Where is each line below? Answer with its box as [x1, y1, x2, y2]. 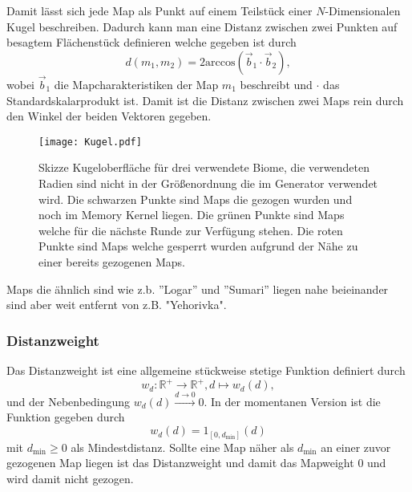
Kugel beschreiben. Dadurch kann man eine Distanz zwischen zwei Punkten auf [6, 18, 398, 35]
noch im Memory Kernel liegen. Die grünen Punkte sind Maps [38, 206, 345, 223]
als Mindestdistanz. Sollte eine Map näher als [71, 438, 294, 455]
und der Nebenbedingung [6, 392, 131, 409]
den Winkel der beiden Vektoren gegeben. [6, 108, 212, 124]
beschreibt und [240, 76, 313, 92]
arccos [204, 56, 236, 68]
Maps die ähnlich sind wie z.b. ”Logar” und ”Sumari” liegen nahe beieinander [6, 280, 389, 297]
